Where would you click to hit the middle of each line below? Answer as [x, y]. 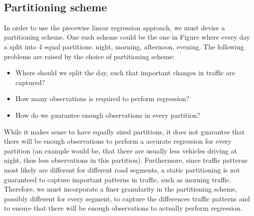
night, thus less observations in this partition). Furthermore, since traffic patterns [126, 160]
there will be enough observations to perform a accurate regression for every [118, 141]
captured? [30, 82]
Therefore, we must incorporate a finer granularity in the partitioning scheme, [121, 189]
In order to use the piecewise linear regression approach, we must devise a [115, 27]
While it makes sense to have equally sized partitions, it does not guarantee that [124, 131]
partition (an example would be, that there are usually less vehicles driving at [120, 150]
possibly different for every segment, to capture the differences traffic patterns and [127, 198]
